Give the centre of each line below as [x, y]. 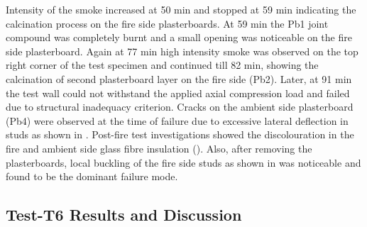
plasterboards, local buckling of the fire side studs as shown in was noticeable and [183, 162]
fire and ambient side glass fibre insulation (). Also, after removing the [159, 148]
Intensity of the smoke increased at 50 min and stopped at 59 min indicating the [181, 9]
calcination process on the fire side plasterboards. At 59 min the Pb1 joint [167, 23]
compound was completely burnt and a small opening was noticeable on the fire [179, 37]
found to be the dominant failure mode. [92, 176]
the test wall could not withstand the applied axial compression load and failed [178, 93]
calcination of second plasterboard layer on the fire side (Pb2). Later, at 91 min [179, 78]
